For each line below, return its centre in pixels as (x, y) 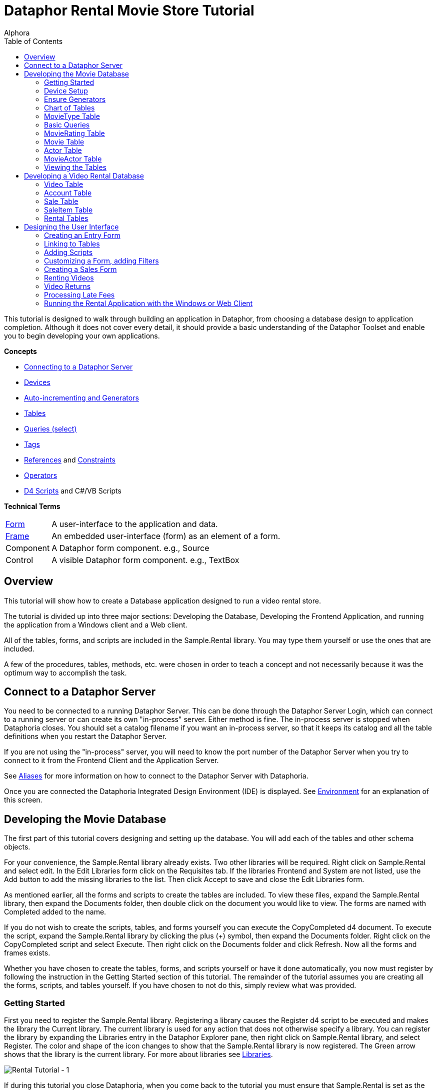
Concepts (20, 351)
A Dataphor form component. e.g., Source (130, 548)
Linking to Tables (72, 243)
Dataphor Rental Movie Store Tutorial (129, 10)
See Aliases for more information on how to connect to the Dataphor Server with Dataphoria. (156, 776)
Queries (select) (50, 428)
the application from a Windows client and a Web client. (96, 624)
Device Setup (66, 90)
